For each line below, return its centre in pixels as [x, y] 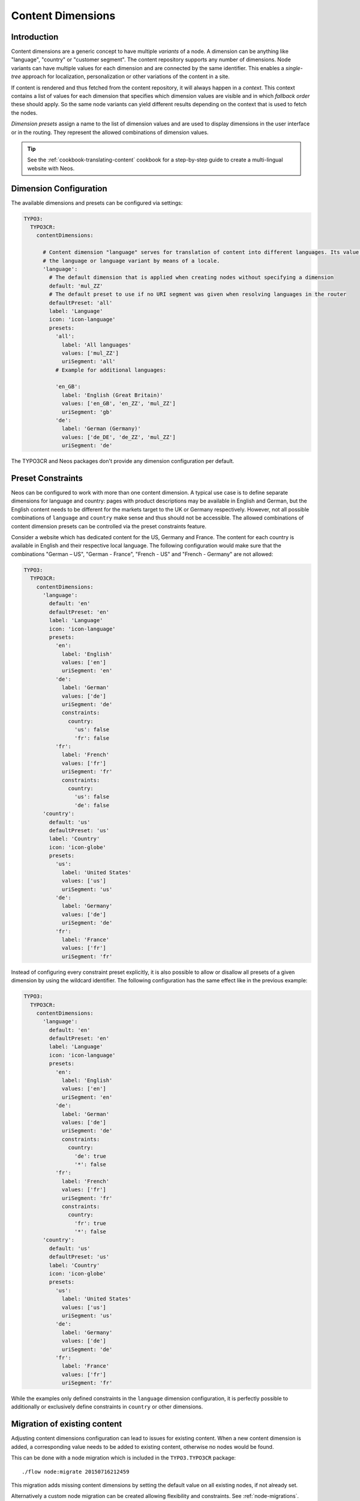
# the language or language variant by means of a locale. [131, 261]
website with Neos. [51, 168]
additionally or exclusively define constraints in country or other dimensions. [107, 1407]
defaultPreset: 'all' [81, 303]
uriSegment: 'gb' [87, 412]
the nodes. [24, 113]
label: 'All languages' [97, 345]
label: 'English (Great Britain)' [112, 395]
